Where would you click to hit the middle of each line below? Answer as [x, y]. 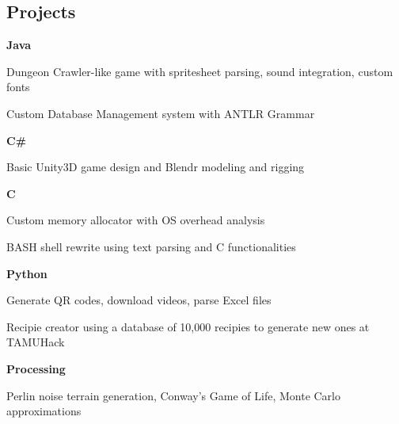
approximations [44, 411]
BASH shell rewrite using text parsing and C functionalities [151, 246]
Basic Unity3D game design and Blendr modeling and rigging [156, 167]
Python [27, 273]
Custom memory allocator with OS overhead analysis [136, 220]
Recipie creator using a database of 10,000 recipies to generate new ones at [188, 326]
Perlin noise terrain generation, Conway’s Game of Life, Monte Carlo [174, 395]
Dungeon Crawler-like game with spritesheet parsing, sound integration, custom [200, 71]
